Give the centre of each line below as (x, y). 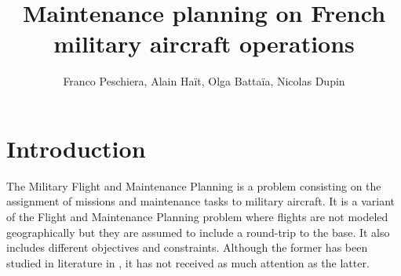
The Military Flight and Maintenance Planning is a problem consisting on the (194, 185)
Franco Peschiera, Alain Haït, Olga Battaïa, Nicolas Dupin (204, 81)
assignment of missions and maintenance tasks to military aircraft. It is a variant (201, 201)
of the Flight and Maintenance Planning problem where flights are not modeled (197, 217)
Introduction (76, 148)
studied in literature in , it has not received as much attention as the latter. (188, 262)
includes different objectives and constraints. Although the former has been (187, 247)
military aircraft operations (204, 44)
